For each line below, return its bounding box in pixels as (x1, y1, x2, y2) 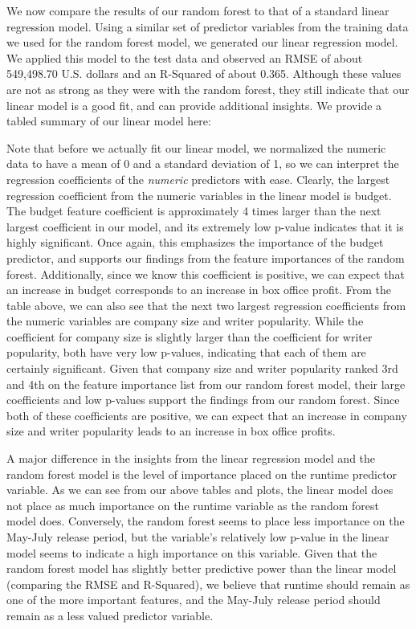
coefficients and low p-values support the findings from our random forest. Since (6, 391, 400, 408)
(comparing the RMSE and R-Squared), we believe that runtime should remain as (6, 575, 410, 592)
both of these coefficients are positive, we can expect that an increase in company (6, 406, 407, 423)
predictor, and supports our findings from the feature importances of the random (6, 249, 405, 266)
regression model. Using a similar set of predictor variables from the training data (6, 18, 409, 35)
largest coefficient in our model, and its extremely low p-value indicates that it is (6, 218, 404, 235)
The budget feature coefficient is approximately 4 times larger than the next (6, 202, 381, 219)
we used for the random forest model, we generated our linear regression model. (6, 34, 398, 51)
